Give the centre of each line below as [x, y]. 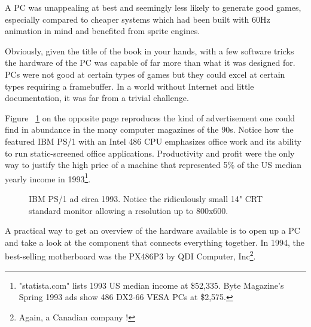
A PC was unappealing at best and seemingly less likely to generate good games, [153, 7]
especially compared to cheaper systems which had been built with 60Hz [138, 19]
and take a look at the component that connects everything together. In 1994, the [155, 242]
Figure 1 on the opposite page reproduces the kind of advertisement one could [150, 117]
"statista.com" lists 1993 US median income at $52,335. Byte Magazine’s [151, 285]
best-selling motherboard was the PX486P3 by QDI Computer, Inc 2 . [130, 255]
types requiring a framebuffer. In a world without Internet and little [129, 86]
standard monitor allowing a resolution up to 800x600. [129, 210]
